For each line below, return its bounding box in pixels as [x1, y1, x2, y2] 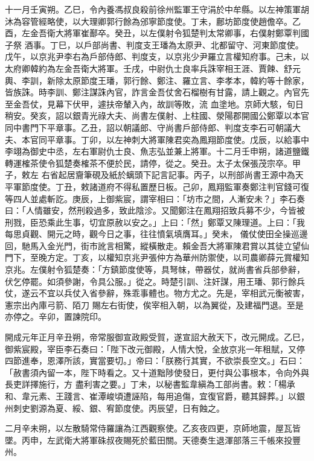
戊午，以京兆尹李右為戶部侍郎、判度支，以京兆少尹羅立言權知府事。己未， [5, 50, 301, 63]
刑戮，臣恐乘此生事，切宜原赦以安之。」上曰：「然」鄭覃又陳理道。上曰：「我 [5, 215, 305, 228]
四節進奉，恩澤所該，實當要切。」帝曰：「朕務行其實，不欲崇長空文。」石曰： [5, 354, 305, 367]
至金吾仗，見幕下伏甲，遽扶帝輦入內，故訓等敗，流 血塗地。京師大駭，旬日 [5, 97, 304, 110]
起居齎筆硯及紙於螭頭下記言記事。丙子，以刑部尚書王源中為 [58, 168, 295, 181]
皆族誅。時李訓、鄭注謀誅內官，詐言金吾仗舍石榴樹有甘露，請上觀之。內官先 [5, 86, 309, 98]
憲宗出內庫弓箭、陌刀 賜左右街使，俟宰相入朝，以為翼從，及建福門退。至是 [5, 298, 304, 311]
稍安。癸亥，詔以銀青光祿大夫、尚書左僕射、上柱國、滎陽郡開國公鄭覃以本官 [5, 109, 309, 122]
